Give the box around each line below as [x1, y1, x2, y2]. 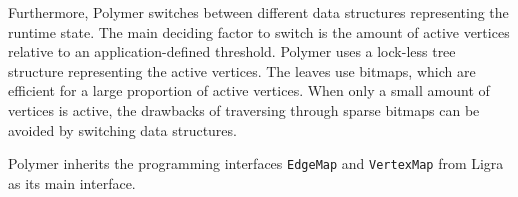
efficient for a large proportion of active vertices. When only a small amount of [8, 80, 490, 101]
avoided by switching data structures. [8, 119, 237, 140]
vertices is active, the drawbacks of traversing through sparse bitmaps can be [8, 99, 480, 120]
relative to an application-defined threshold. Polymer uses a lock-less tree [8, 41, 456, 62]
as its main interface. [8, 172, 136, 193]
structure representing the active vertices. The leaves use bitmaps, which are [8, 60, 476, 81]
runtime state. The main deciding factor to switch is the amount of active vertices [8, 21, 510, 42]
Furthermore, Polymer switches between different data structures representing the [8, 2, 509, 22]
